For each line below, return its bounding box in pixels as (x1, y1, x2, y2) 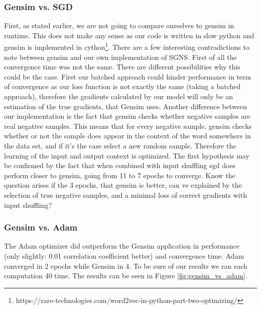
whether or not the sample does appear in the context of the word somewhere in (4, 130, 251, 141)
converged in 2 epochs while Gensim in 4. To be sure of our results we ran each (4, 260, 247, 271)
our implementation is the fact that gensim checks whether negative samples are (4, 111, 250, 121)
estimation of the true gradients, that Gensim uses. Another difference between (4, 101, 247, 111)
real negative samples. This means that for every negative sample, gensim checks (4, 120, 252, 131)
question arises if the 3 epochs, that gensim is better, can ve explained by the (4, 180, 242, 190)
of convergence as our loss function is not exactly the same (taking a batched (4, 81, 241, 92)
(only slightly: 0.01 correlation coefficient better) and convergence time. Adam (4, 250, 244, 261)
